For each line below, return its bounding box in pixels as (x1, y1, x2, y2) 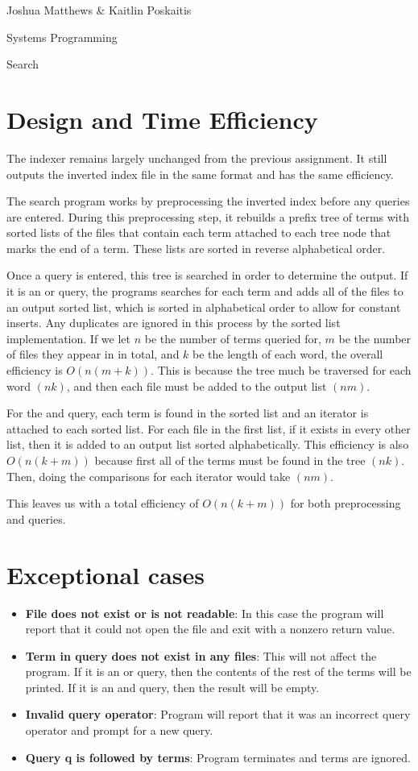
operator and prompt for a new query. (25, 722, 213, 739)
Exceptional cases (6, 558, 205, 591)
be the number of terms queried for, (144, 330, 321, 346)
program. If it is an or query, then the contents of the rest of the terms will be (25, 663, 412, 680)
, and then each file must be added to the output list (66, 377, 327, 394)
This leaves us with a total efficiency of (6, 495, 199, 512)
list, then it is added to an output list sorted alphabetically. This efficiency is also (6, 436, 409, 453)
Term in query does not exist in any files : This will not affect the (25, 647, 377, 664)
